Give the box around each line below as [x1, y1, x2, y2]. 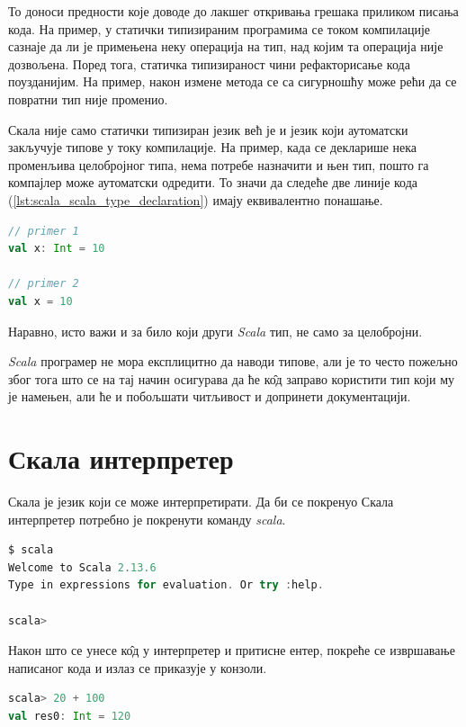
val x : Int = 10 [8, 242, 105, 256]
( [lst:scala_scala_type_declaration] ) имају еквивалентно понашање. [8, 190, 383, 209]
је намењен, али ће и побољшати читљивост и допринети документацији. [8, 387, 411, 406]
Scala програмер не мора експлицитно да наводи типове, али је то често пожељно [8, 352, 458, 371]
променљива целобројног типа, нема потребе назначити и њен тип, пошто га [8, 155, 429, 174]
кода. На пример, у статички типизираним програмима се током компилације [8, 19, 431, 38]
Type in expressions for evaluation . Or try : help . [8, 579, 324, 592]
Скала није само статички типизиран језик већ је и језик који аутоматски [8, 120, 408, 139]
